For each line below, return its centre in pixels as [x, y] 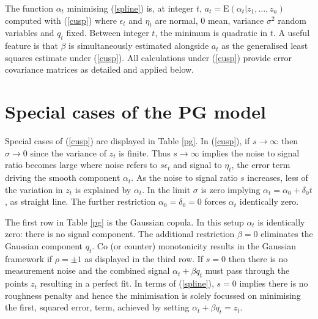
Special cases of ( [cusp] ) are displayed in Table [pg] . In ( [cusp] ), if [128, 141]
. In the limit [166, 189]
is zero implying [231, 189]
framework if [29, 258]
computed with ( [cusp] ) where [61, 20]
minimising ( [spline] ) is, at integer [130, 8]
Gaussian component [44, 246]
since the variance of [68, 152]
